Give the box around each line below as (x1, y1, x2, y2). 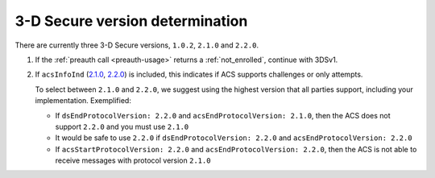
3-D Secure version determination (14, 12, 248, 30)
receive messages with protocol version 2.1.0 (55, 155, 211, 165)
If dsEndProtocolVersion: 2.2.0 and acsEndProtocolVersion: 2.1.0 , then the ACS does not (55, 110, 391, 120)
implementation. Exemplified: (35, 96, 132, 106)
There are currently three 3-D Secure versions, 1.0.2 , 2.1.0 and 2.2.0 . (14, 40, 259, 50)
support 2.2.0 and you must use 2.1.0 (55, 122, 189, 131)
